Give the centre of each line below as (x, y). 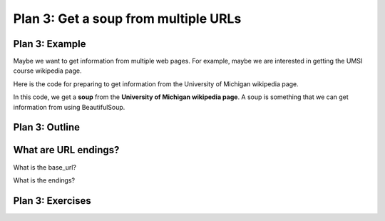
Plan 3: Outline (47, 127)
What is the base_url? (45, 167)
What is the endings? (44, 180)
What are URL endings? (66, 150)
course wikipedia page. (47, 71)
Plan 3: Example (50, 44)
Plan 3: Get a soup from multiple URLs (127, 19)
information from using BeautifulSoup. (69, 107)
